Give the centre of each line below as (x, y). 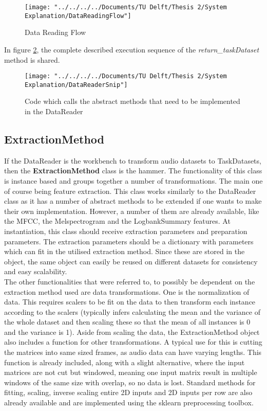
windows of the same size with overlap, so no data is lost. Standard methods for (130, 382)
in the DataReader (54, 111)
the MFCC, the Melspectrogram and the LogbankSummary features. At (117, 221)
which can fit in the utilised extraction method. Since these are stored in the (125, 251)
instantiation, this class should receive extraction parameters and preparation (126, 231)
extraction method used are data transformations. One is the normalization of (127, 291)
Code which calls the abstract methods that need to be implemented (132, 101)
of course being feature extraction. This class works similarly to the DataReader (130, 191)
